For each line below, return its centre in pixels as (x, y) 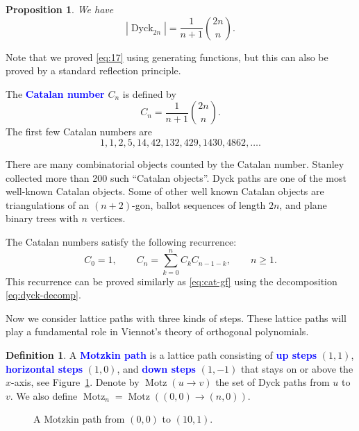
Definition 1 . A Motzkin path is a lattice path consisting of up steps (161, 355)
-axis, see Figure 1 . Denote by (75, 382)
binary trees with (42, 218)
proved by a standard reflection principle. (93, 70)
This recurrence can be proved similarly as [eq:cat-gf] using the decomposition (172, 281)
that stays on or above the (297, 368)
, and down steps (156, 368)
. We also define (44, 395)
